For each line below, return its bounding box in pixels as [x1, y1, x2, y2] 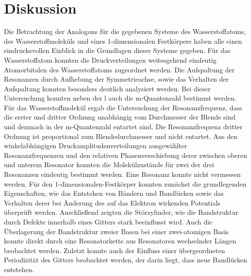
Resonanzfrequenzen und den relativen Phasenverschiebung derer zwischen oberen [4, 150, 248, 160]
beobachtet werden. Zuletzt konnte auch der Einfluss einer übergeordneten [4, 245, 225, 255]
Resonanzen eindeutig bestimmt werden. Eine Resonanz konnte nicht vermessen [4, 169, 241, 179]
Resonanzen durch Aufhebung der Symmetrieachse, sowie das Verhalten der [4, 74, 229, 84]
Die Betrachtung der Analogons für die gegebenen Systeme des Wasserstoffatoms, [4, 26, 246, 36]
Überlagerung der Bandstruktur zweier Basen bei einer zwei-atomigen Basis [4, 226, 229, 236]
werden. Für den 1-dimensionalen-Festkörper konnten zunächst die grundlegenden [4, 178, 247, 189]
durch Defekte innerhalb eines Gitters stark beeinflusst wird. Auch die [4, 217, 213, 226]
